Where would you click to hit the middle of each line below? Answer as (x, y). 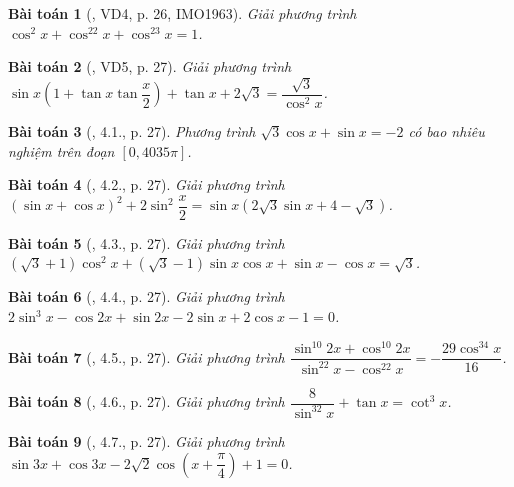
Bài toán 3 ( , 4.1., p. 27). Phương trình (132, 131)
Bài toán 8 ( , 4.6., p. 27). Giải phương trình (146, 401)
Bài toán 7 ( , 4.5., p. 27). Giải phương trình (146, 356)
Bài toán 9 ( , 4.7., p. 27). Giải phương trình (146, 440)
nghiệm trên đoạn (61, 150)
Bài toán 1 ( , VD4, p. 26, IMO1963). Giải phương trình (182, 13)
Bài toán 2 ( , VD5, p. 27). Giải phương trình (150, 66)
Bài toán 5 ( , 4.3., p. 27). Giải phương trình (146, 242)
